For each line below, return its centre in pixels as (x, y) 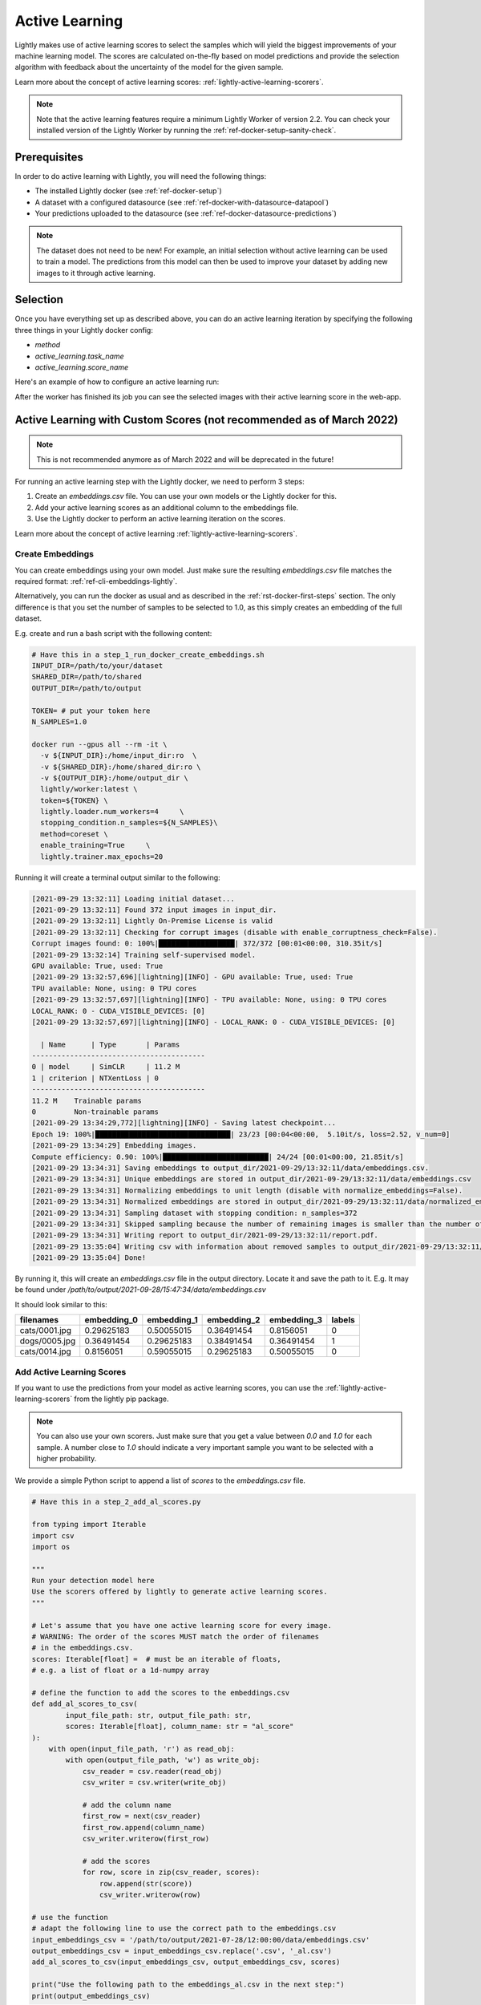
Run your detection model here (93, 1581)
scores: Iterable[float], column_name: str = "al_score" (180, 1727)
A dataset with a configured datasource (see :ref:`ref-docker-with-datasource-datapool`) (182, 202)
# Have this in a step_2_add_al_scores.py (116, 1502)
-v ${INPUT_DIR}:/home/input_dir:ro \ (119, 755)
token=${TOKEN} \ (74, 800)
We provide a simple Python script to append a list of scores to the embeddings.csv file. (160, 1480)
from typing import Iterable (89, 1525)
